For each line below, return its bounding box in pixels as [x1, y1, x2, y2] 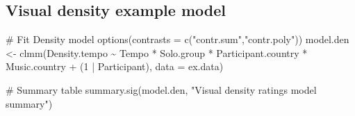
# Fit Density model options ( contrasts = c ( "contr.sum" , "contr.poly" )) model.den [6, 32, 349, 47]
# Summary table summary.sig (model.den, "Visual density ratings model [6, 82, 317, 97]
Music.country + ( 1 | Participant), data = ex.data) [6, 59, 224, 74]
